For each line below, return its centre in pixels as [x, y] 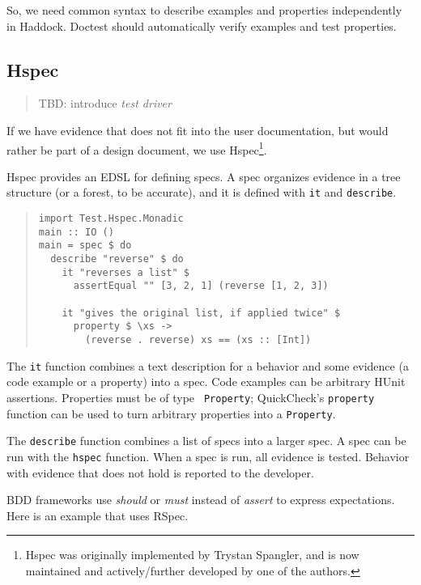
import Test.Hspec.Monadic [111, 219]
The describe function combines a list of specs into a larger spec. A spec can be [206, 441]
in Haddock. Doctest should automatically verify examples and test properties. [202, 25]
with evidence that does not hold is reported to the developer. [160, 472]
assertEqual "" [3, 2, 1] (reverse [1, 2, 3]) [201, 286]
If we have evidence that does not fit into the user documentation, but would [198, 130]
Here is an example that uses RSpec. [98, 515]
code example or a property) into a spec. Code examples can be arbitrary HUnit [206, 382]
